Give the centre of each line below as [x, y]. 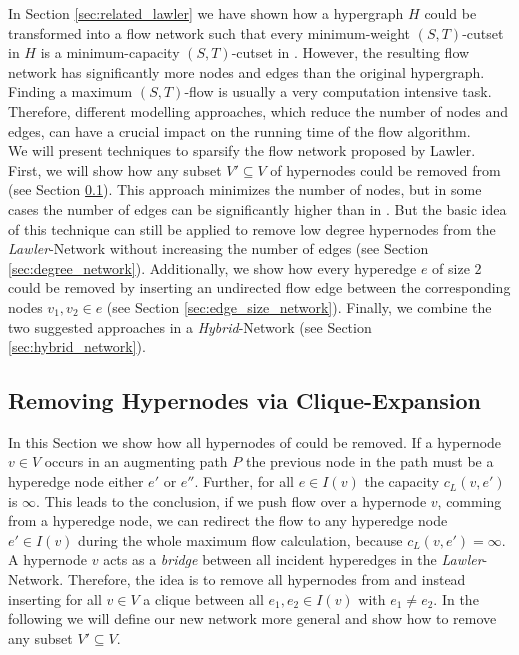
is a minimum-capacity [110, 52]
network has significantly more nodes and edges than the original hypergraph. [246, 71]
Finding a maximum [70, 91]
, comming [469, 500]
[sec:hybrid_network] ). [77, 346]
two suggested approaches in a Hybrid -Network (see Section [190, 326]
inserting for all [55, 598]
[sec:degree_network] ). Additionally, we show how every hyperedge [212, 267]
